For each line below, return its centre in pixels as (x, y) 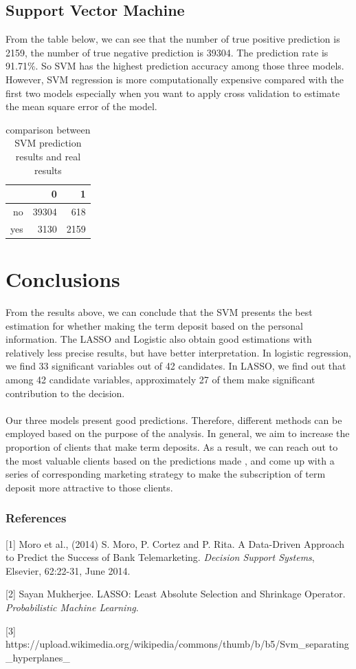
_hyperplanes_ (38, 657)
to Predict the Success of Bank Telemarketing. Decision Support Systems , (160, 557)
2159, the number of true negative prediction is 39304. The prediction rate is (167, 52)
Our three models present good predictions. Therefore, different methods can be (174, 420)
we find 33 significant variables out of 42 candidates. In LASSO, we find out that (176, 366)
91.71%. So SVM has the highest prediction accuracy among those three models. (175, 66)
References (36, 518)
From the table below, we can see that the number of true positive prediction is (173, 39)
